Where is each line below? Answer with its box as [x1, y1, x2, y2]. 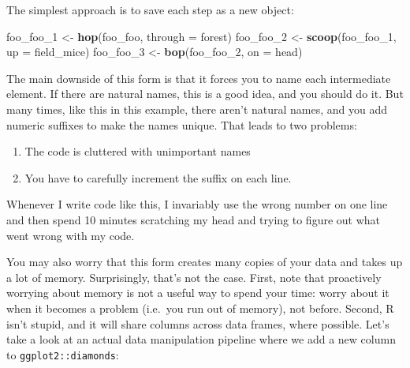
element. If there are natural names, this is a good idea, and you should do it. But [6, 85, 404, 102]
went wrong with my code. [6, 227, 135, 243]
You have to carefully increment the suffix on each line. [24, 169, 292, 186]
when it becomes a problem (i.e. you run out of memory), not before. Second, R [6, 299, 394, 316]
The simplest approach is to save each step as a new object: [6, 2, 294, 17]
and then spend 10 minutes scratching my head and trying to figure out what [6, 211, 381, 227]
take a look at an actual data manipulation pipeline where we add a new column [6, 331, 396, 347]
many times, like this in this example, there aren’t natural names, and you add [6, 100, 388, 117]
